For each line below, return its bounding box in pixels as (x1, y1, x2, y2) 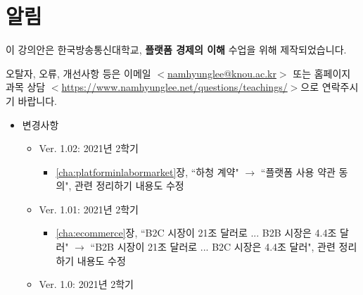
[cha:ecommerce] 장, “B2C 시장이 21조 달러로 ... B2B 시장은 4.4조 (56, 225, 337, 240)
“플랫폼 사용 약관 (260, 164, 336, 179)
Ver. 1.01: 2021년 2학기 (39, 201, 139, 216)
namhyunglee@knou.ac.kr (167, 65, 276, 80)
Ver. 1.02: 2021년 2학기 (39, 141, 139, 156)
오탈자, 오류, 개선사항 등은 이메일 (6, 65, 151, 80)
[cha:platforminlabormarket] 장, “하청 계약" (56, 164, 239, 179)
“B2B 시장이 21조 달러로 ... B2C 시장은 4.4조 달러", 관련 (90, 239, 336, 254)
